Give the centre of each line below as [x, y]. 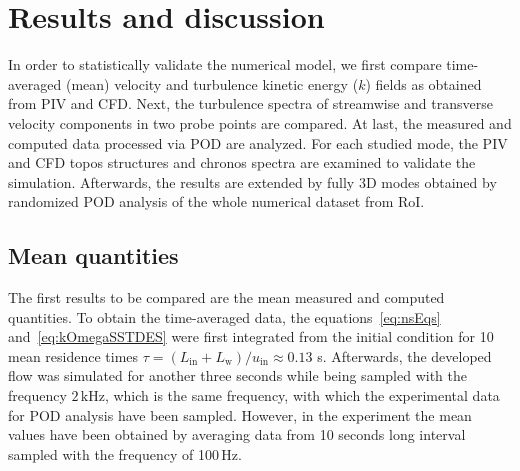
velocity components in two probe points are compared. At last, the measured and [260, 122]
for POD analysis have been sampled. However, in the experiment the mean [240, 414]
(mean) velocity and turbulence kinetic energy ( [212, 83]
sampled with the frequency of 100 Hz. [125, 453]
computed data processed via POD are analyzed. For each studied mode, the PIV [258, 142]
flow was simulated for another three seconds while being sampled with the [237, 375]
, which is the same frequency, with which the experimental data [302, 395]
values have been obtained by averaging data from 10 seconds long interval [237, 434]
